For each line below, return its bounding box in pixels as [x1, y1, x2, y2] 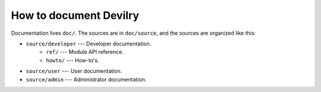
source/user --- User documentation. [26, 68, 122, 75]
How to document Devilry [11, 9, 140, 22]
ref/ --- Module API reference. [46, 48, 124, 55]
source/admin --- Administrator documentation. [26, 75, 147, 83]
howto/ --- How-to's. [46, 57, 99, 64]
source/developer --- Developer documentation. [26, 40, 152, 47]
